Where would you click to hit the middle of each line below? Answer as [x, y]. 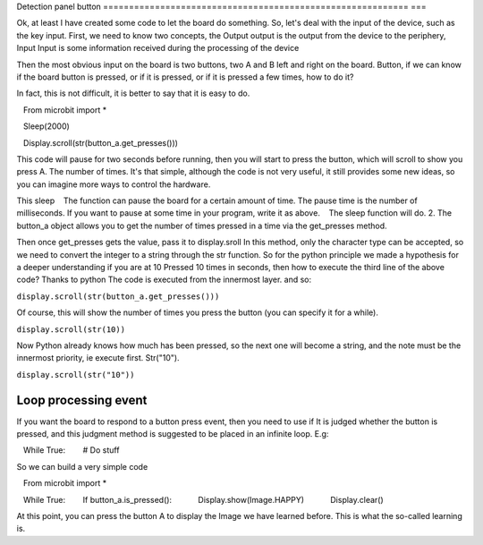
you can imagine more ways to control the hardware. [114, 184]
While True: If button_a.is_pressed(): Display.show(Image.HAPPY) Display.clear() [203, 499]
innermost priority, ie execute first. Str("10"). [98, 358]
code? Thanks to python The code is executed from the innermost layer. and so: [164, 280]
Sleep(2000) [47, 126]
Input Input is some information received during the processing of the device [158, 48]
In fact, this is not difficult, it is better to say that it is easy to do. [133, 93]
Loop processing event [82, 400]
